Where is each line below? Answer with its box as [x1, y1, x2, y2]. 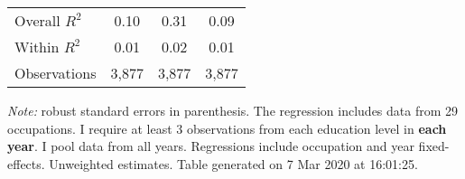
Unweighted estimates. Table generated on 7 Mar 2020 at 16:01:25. [49, 154, 418, 173]
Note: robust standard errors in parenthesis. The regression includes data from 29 [7, 101, 459, 119]
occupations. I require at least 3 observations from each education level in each [7, 118, 447, 137]
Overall [14, 10, 60, 31]
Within [14, 36, 60, 57]
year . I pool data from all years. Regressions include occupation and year [7, 137, 414, 155]
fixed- [418, 137, 450, 155]
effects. [7, 154, 45, 173]
